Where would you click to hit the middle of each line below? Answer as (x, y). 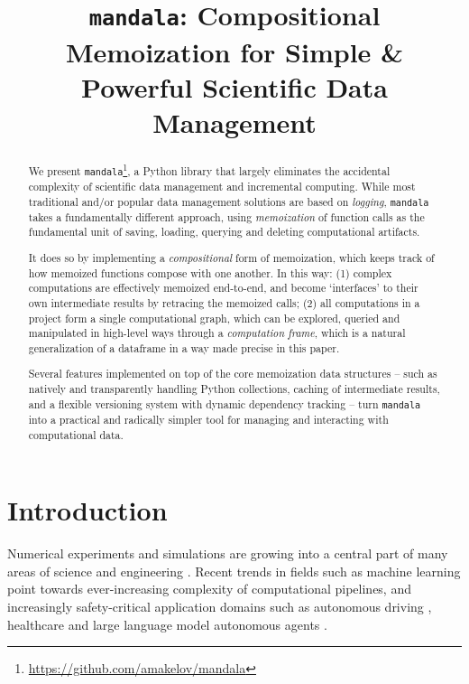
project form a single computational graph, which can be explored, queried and (214, 318)
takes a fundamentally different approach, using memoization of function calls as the (226, 216)
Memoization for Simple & (234, 51)
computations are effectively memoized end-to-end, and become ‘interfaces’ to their (223, 288)
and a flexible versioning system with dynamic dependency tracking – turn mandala (225, 403)
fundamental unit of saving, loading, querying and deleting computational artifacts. (224, 232)
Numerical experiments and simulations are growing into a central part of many (228, 553)
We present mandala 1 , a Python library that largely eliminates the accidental (209, 169)
